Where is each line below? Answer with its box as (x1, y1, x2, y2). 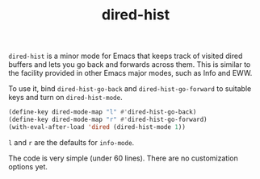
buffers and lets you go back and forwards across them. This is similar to (8, 60, 251, 69)
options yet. (8, 161, 48, 171)
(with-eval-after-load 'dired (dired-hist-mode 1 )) (8, 123, 186, 131)
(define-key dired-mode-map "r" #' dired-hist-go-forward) (8, 115, 208, 124)
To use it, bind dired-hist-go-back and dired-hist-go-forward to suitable (8, 84, 252, 94)
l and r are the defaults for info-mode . (8, 137, 135, 147)
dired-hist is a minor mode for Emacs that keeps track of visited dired (8, 51, 243, 61)
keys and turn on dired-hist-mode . (8, 93, 123, 102)
